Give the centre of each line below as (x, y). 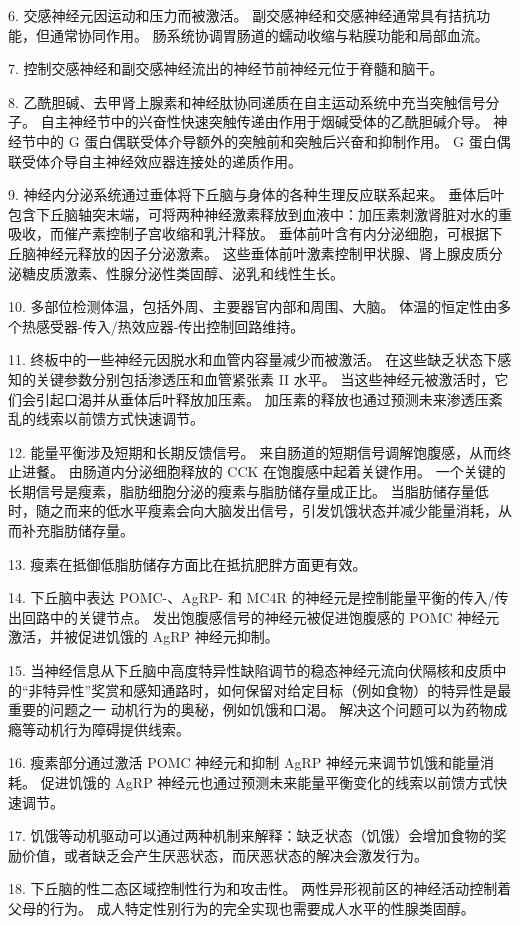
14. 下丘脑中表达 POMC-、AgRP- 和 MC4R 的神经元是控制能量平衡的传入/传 (258, 597)
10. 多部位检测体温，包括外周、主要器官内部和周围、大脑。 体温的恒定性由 (253, 306)
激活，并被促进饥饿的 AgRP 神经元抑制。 (143, 636)
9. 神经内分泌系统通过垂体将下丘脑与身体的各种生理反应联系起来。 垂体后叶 (256, 194)
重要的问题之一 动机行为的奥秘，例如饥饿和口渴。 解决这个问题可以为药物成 (258, 709)
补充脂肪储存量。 (77, 530)
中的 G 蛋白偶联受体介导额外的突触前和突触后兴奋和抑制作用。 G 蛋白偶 (273, 140)
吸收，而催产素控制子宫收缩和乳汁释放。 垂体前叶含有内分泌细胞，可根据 (248, 233)
